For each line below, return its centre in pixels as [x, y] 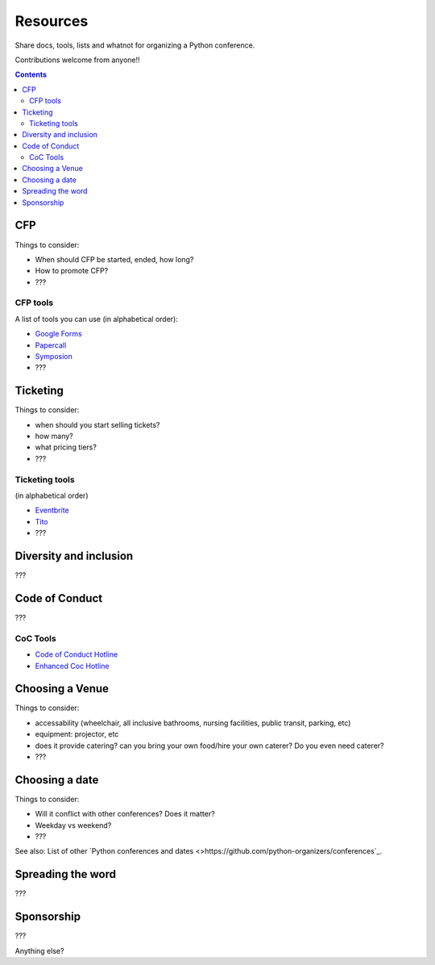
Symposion [54, 357]
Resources [52, 21]
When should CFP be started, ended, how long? [114, 259]
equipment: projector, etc [77, 734]
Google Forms [58, 334]
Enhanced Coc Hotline [72, 666]
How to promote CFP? [72, 271]
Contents [31, 75]
